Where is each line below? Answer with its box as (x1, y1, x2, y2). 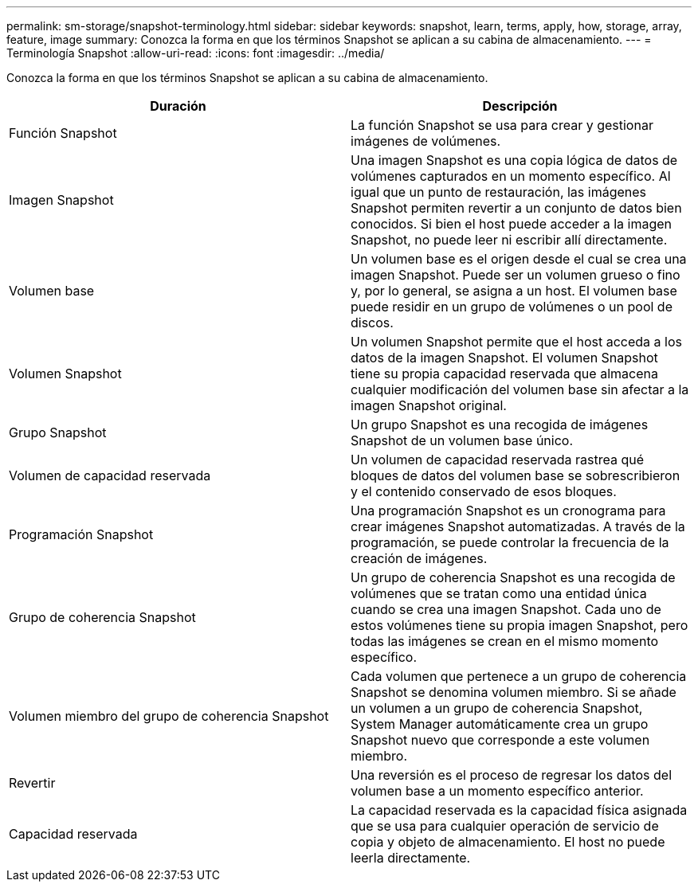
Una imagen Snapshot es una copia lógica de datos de (351, 152, 678, 168)
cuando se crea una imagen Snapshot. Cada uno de (351, 601, 661, 617)
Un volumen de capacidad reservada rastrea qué (351, 452, 645, 467)
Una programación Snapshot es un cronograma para (351, 503, 666, 518)
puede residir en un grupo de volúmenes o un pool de (351, 299, 673, 315)
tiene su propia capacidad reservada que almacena (351, 366, 658, 381)
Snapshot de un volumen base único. (351, 432, 574, 448)
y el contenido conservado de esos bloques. (351, 483, 617, 499)
